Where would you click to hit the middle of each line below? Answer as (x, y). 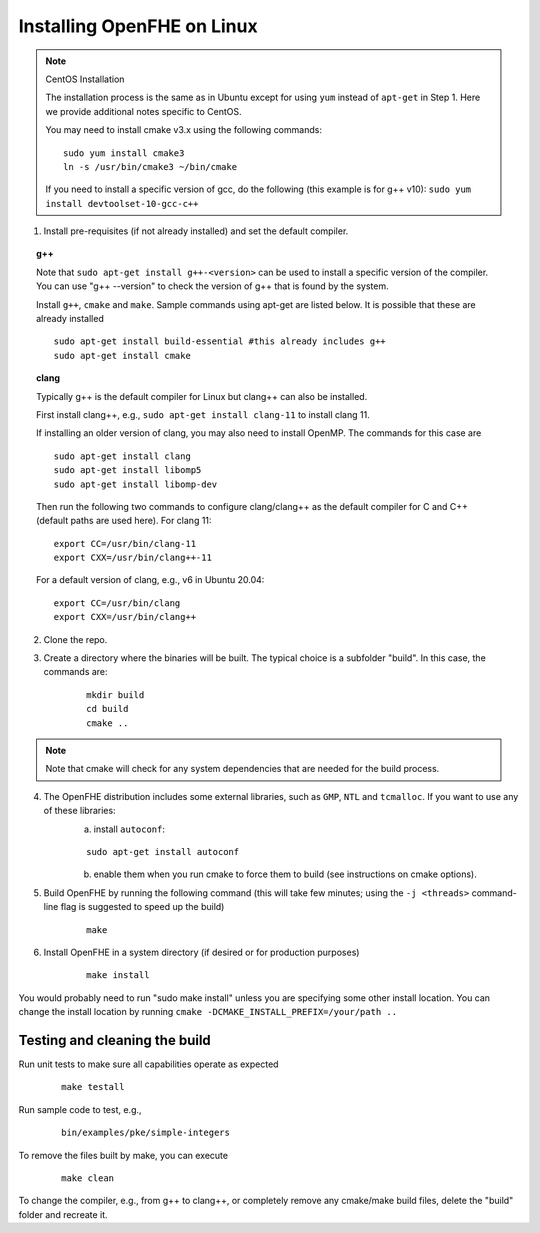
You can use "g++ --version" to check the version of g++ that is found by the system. (212, 286)
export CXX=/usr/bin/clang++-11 (132, 558)
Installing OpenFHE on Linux (138, 26)
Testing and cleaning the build (115, 1040)
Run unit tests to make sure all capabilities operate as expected (148, 1064)
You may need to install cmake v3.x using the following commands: (183, 130)
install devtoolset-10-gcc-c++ (122, 203)
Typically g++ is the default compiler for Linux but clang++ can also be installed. (202, 396)
